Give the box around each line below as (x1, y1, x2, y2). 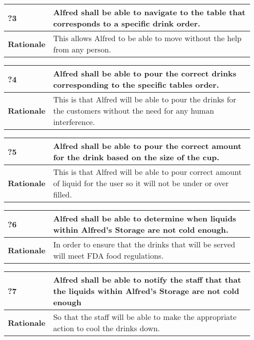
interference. (53, 116, 95, 127)
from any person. (53, 44, 111, 55)
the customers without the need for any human (53, 105, 214, 116)
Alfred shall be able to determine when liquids (53, 213, 236, 224)
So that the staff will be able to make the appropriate (53, 311, 237, 322)
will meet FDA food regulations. (53, 250, 164, 261)
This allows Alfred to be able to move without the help (53, 32, 242, 44)
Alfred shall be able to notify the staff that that (53, 274, 241, 285)
